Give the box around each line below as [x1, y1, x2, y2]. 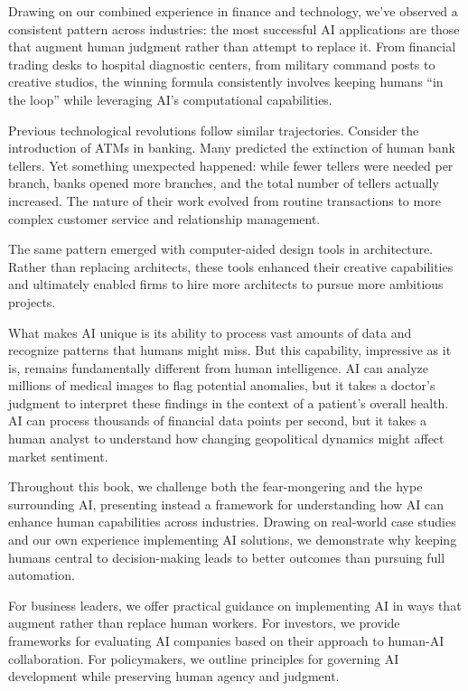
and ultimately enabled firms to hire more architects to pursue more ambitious [8, 275, 444, 294]
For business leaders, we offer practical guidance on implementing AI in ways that [8, 595, 462, 614]
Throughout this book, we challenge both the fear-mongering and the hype [8, 477, 423, 496]
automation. [8, 565, 75, 584]
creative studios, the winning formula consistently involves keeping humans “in [8, 72, 444, 91]
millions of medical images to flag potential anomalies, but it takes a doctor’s [8, 376, 435, 395]
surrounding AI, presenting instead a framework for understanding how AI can [8, 494, 445, 513]
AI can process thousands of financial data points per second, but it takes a [8, 411, 427, 430]
